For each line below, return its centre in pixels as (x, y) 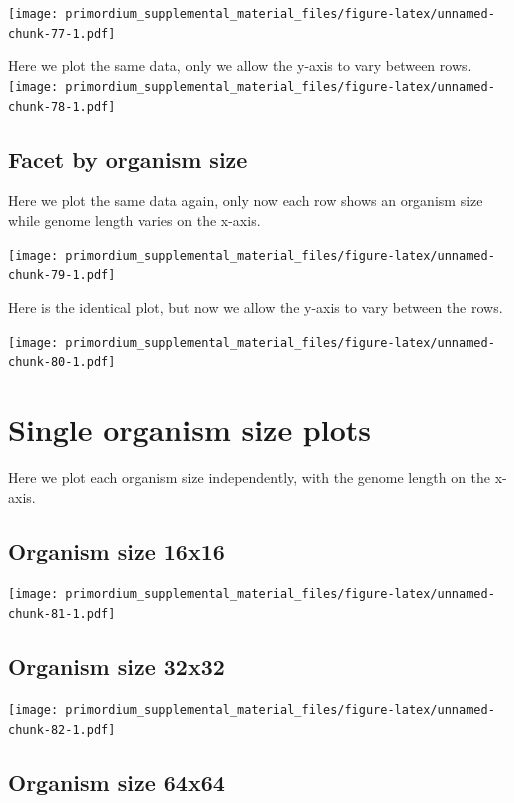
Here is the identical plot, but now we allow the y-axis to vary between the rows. (255, 306)
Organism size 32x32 (116, 666)
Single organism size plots (190, 429)
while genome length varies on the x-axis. (134, 220)
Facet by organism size (128, 158)
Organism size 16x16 (116, 550)
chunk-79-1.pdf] (62, 275)
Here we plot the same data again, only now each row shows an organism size (245, 200)
